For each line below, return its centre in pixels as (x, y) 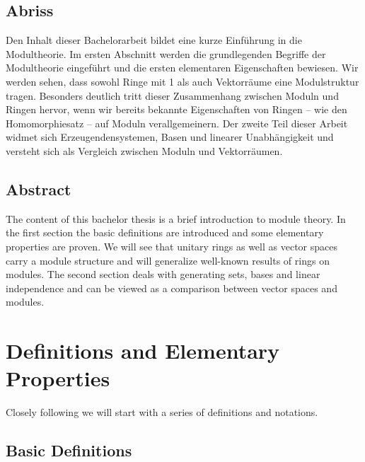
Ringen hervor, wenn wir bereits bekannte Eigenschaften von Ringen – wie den (176, 109)
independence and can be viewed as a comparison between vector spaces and (172, 288)
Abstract (39, 189)
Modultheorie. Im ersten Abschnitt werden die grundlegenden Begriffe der (166, 53)
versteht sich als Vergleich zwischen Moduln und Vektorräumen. (144, 150)
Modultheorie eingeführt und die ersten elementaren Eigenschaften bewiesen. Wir (182, 68)
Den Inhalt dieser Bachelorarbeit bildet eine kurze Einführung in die (154, 40)
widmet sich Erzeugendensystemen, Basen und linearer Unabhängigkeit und (170, 137)
